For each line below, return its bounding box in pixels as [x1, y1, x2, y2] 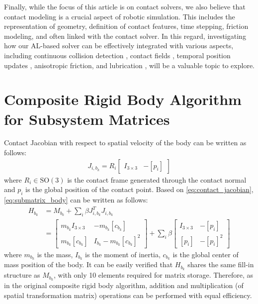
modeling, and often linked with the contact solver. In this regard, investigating [4, 30, 246, 41]
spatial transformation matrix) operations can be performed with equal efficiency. [4, 290, 252, 300]
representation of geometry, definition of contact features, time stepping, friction [4, 21, 249, 31]
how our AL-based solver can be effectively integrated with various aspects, [4, 40, 234, 51]
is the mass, [37, 249, 73, 259]
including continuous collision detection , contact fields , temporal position [4, 50, 231, 60]
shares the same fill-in [187, 259, 254, 270]
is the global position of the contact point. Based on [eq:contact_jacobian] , [25, 184, 254, 195]
